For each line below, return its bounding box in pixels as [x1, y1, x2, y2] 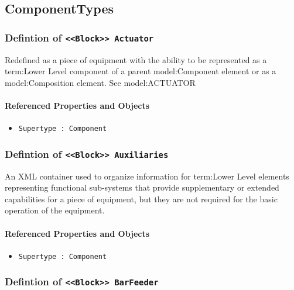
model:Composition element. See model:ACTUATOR [5, 76, 196, 88]
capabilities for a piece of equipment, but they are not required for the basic [5, 192, 278, 205]
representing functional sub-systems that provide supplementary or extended [5, 181, 279, 194]
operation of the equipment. [5, 204, 105, 216]
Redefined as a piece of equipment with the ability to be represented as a [5, 53, 267, 65]
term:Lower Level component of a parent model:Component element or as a [5, 65, 276, 77]
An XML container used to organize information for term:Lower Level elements [5, 170, 289, 182]
